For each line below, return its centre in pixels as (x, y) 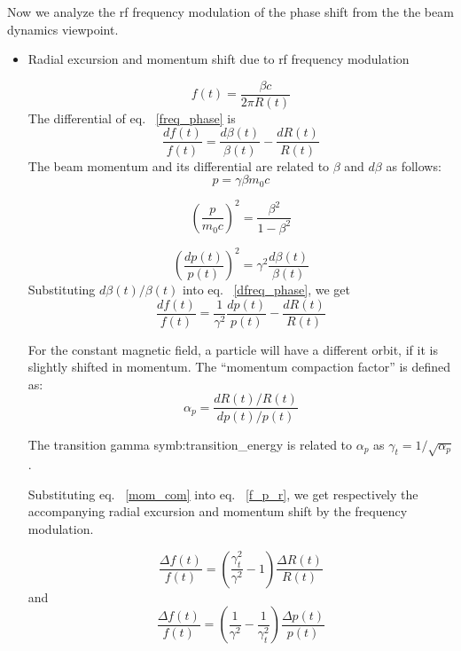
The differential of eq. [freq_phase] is (132, 118)
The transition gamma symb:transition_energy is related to (190, 444)
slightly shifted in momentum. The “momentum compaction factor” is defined (239, 367)
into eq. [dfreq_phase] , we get (266, 290)
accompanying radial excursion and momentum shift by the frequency (218, 511)
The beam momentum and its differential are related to (179, 165)
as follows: (414, 165)
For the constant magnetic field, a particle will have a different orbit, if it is (233, 349)
